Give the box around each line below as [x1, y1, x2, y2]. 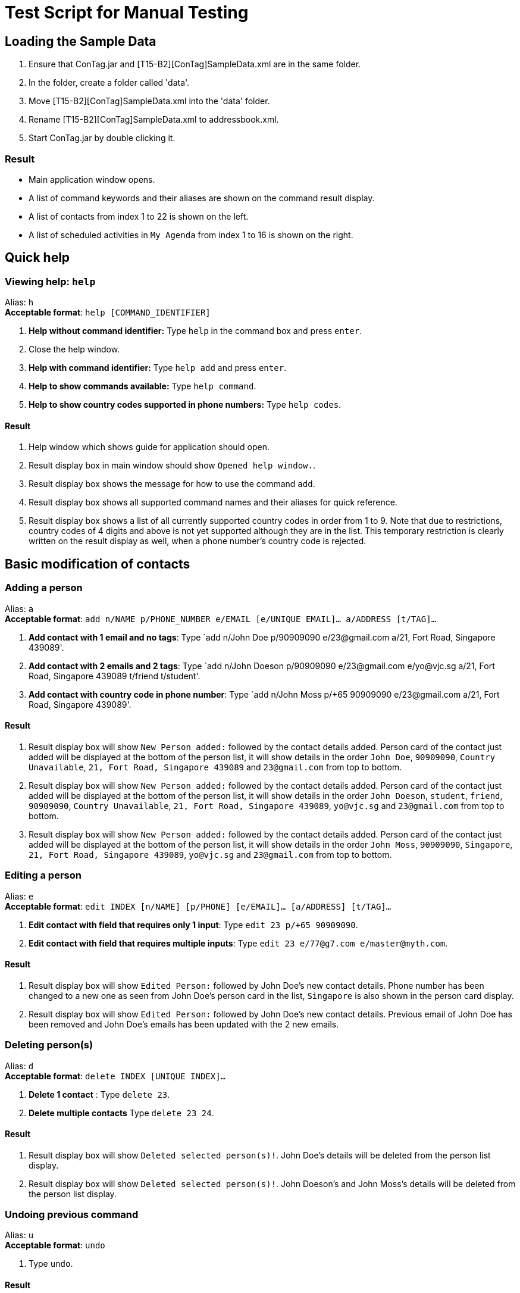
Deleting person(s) [5, 1039, 93, 1051]
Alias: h [5, 297, 34, 308]
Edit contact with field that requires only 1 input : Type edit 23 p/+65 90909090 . [29, 919, 358, 930]
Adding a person [5, 582, 83, 594]
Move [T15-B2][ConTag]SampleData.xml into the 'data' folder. [29, 96, 270, 107]
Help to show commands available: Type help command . [29, 381, 256, 392]
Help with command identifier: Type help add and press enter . [29, 363, 287, 373]
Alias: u [5, 1230, 34, 1241]
